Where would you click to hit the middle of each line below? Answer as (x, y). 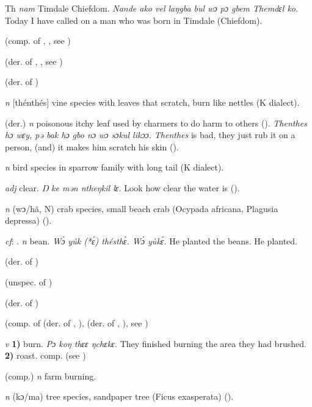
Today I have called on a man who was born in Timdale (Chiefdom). (134, 20)
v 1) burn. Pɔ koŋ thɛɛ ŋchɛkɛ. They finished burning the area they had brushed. (156, 343)
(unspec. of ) (29, 281)
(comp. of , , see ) (38, 41)
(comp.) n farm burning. (51, 376)
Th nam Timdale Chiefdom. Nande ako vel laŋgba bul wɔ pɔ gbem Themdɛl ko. (152, 8)
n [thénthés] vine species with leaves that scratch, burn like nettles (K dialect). (152, 102)
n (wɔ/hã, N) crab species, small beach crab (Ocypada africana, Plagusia (142, 208)
